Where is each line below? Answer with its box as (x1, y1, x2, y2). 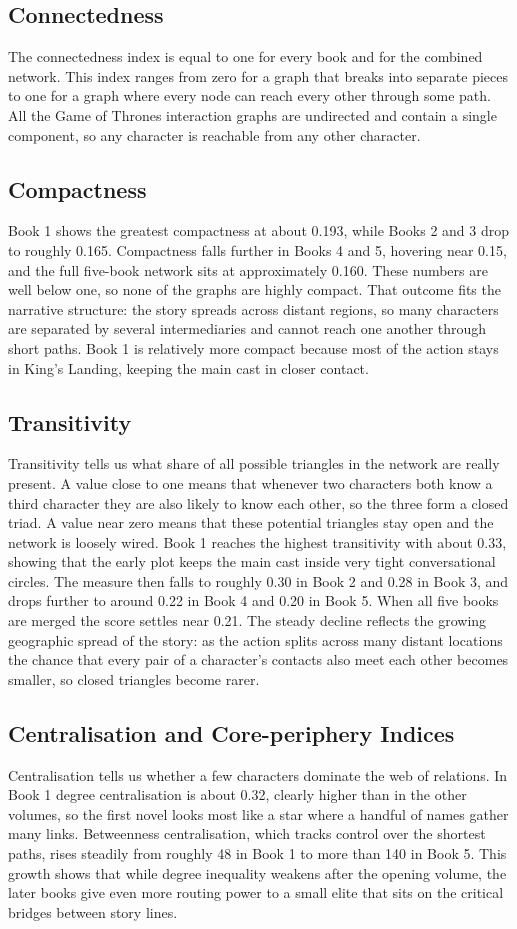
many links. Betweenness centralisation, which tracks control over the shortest (8, 823, 486, 844)
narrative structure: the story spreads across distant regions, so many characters (8, 298, 499, 319)
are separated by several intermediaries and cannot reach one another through (8, 318, 487, 339)
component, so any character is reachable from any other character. (8, 124, 421, 145)
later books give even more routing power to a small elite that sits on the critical (8, 882, 504, 903)
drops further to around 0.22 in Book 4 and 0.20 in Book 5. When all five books (8, 590, 499, 611)
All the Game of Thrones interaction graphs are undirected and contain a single (8, 104, 497, 125)
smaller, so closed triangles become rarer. (8, 668, 260, 689)
